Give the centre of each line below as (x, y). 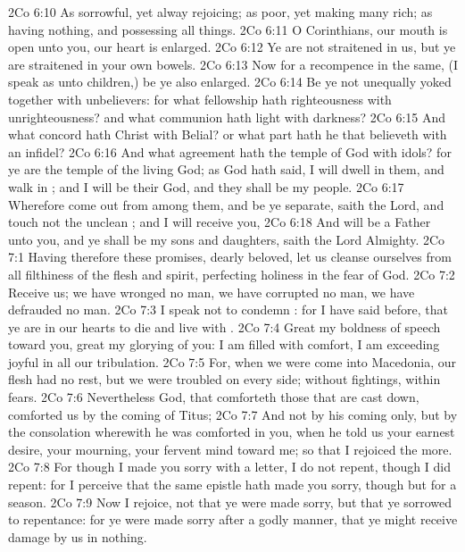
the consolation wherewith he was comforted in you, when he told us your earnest (232, 432)
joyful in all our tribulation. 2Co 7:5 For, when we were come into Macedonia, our (232, 361)
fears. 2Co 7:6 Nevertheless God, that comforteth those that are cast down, (214, 397)
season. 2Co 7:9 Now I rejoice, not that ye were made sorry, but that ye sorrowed (230, 502)
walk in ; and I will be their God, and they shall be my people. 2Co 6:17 (206, 186)
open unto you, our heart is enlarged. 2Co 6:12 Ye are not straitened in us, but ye (232, 47)
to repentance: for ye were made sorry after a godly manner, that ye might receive (233, 519)
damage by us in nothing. (78, 536)
